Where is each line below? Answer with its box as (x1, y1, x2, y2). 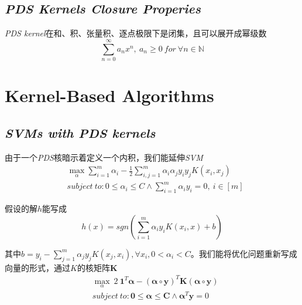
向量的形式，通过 (5, 261, 70, 273)
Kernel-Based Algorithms (5, 83, 214, 107)
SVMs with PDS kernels (5, 123, 156, 141)
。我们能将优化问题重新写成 (190, 247, 297, 259)
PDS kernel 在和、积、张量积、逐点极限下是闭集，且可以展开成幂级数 (5, 27, 267, 39)
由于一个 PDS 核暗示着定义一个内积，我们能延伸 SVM (5, 151, 203, 163)
